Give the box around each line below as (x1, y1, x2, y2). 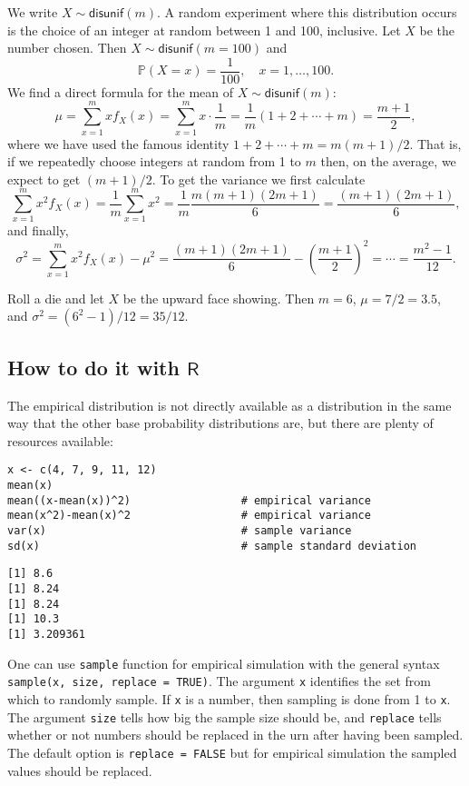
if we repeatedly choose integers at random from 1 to (7, 152, 301, 171)
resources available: (7, 431, 113, 450)
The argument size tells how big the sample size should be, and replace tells (7, 707, 442, 726)
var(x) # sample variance (7, 524, 352, 538)
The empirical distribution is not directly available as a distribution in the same (7, 395, 452, 414)
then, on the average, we (320, 152, 456, 171)
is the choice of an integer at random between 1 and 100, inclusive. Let (7, 20, 401, 39)
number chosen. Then (7, 38, 127, 57)
